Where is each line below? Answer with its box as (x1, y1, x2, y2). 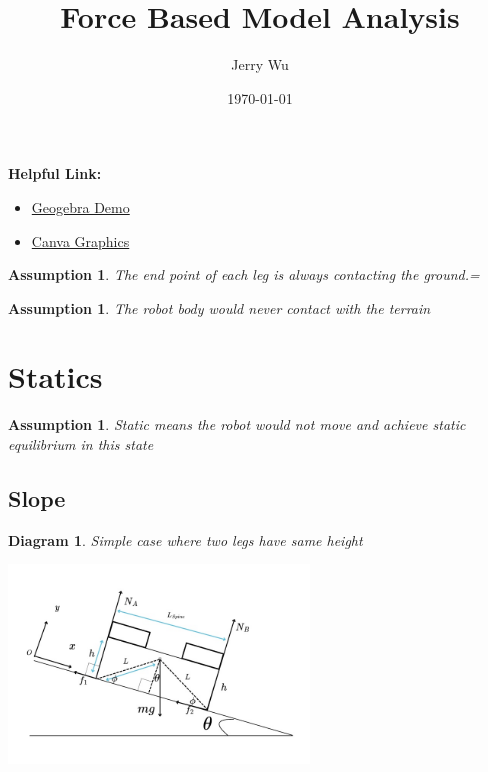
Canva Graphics (31, 230, 130, 251)
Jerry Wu (231, 54, 289, 75)
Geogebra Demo (31, 196, 130, 217)
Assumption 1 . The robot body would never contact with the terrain (8, 297, 431, 318)
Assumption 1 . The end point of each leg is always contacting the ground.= (8, 264, 480, 285)
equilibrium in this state (8, 434, 154, 454)
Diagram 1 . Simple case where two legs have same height (8, 529, 363, 550)
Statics (8, 356, 103, 397)
